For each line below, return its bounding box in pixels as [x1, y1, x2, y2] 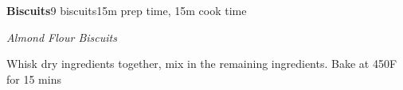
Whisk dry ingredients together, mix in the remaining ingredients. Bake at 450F [6, 55, 397, 72]
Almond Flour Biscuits [6, 28, 117, 45]
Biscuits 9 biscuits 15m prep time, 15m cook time [6, 2, 247, 18]
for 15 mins [6, 70, 61, 87]
